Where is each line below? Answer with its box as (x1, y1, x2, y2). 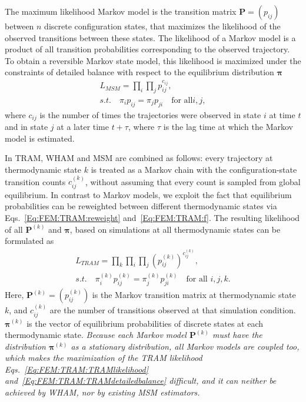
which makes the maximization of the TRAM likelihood (5, 351, 202, 364)
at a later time (56, 120, 109, 133)
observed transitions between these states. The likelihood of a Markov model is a (5, 31, 296, 43)
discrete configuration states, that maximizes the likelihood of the (44, 20, 281, 32)
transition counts (5, 175, 66, 187)
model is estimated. (5, 132, 75, 144)
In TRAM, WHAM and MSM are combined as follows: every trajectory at (5, 152, 273, 164)
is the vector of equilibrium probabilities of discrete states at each (26, 317, 264, 329)
